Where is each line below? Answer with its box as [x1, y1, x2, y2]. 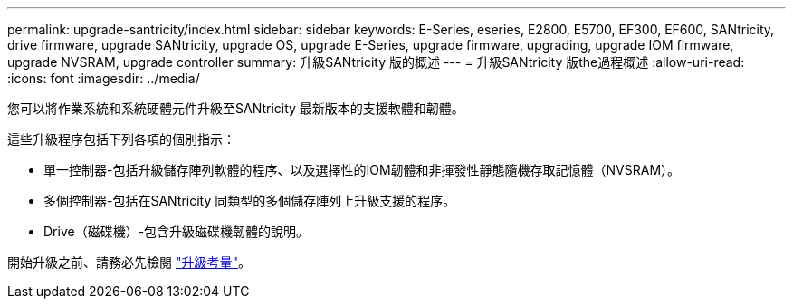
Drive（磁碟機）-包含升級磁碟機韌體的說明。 [43, 224, 310, 239]
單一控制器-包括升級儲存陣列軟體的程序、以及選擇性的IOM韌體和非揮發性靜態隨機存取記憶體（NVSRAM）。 [43, 162, 681, 177]
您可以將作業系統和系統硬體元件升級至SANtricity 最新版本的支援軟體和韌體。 [7, 100, 464, 116]
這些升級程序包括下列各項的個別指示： [7, 131, 235, 147]
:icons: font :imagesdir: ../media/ [7, 71, 200, 86]
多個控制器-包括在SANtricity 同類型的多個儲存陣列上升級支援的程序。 [43, 193, 456, 208]
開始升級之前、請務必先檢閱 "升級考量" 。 [7, 254, 251, 270]
